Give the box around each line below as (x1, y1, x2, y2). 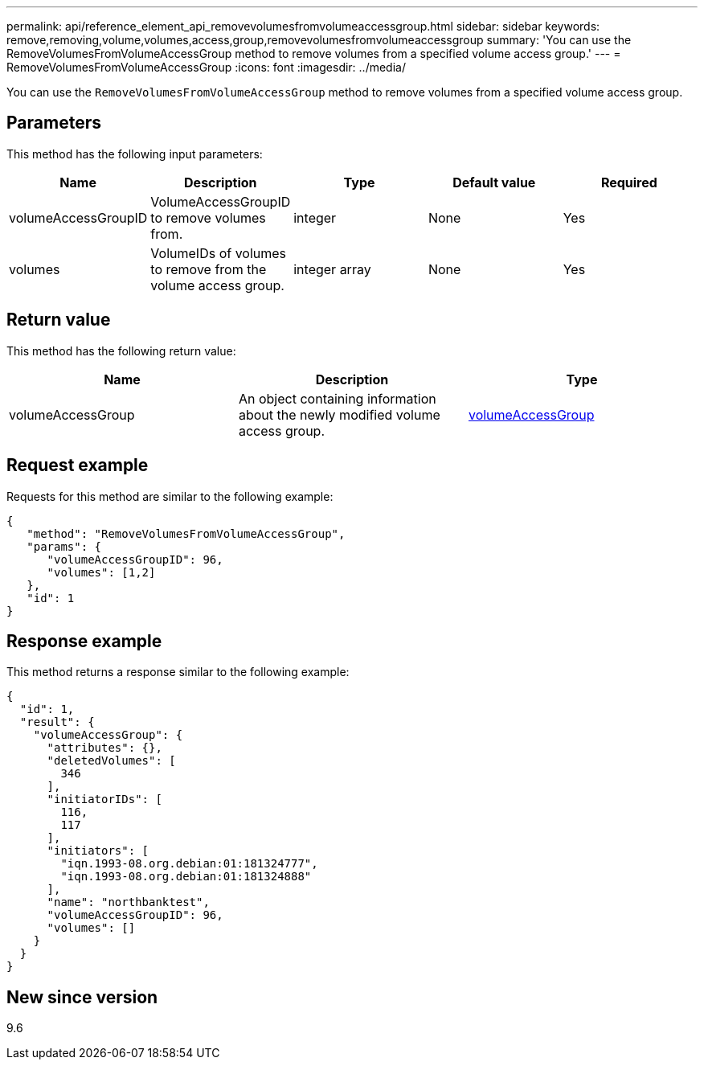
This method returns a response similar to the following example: (6, 665, 350, 679)
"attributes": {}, (47, 741, 162, 755)
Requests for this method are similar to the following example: (6, 489, 334, 503)
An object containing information (238, 390, 436, 407)
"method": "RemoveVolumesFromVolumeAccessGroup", (27, 527, 346, 540)
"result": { (19, 715, 95, 729)
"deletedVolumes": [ (47, 754, 176, 768)
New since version (6, 986, 158, 1007)
